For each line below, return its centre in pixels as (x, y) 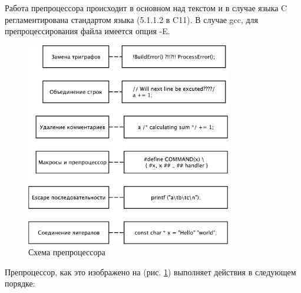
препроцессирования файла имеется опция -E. (87, 31)
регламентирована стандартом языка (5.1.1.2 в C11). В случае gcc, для (132, 19)
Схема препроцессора (67, 252)
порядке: (20, 283)
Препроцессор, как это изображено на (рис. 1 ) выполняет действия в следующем (150, 271)
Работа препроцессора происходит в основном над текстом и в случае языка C (146, 8)
